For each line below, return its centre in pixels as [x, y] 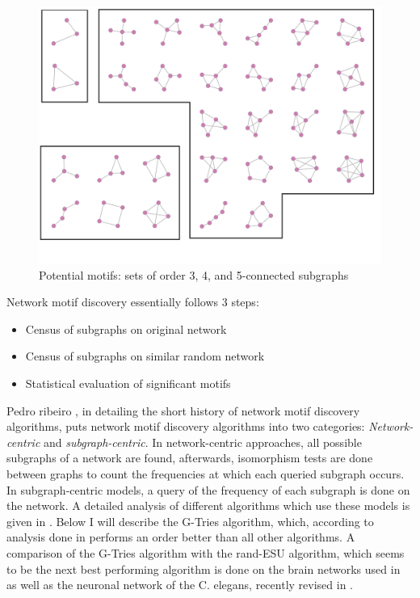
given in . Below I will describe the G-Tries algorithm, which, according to [190, 521]
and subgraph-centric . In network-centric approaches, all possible [202, 442]
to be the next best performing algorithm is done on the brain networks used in [204, 569]
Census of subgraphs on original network [126, 328]
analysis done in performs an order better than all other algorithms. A [181, 537]
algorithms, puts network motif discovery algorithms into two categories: [186, 426]
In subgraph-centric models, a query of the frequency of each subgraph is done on [208, 489]
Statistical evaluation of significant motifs [128, 383]
